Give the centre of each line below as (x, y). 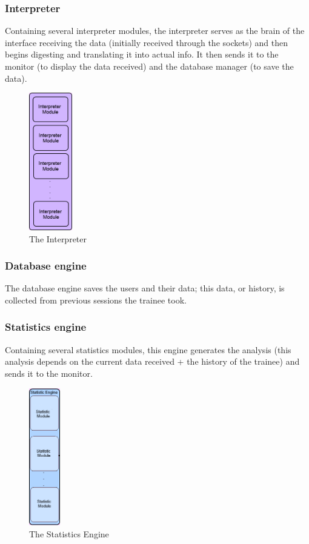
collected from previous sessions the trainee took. (96, 300)
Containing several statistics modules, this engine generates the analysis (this (148, 349)
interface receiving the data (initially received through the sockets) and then (146, 42)
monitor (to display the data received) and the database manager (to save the (149, 66)
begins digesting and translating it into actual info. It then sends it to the (142, 54)
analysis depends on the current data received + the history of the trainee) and (152, 361)
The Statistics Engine (69, 533)
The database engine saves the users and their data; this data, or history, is (145, 288)
